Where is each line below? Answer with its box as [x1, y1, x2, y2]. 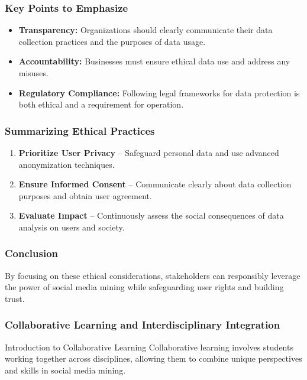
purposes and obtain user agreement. [18, 189, 152, 202]
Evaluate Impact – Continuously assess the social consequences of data [18, 209, 284, 222]
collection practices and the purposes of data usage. [18, 35, 206, 47]
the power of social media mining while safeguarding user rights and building [5, 281, 284, 293]
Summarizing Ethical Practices [5, 123, 155, 138]
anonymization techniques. [18, 158, 115, 170]
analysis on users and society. [18, 220, 125, 233]
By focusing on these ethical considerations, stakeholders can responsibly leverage [5, 269, 300, 281]
